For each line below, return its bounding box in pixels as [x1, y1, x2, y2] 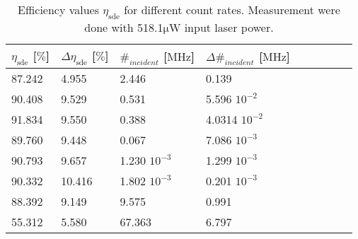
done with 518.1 [84, 19, 163, 36]
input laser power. [184, 19, 274, 36]
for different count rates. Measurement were [124, 1, 340, 18]
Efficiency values [18, 1, 100, 18]
